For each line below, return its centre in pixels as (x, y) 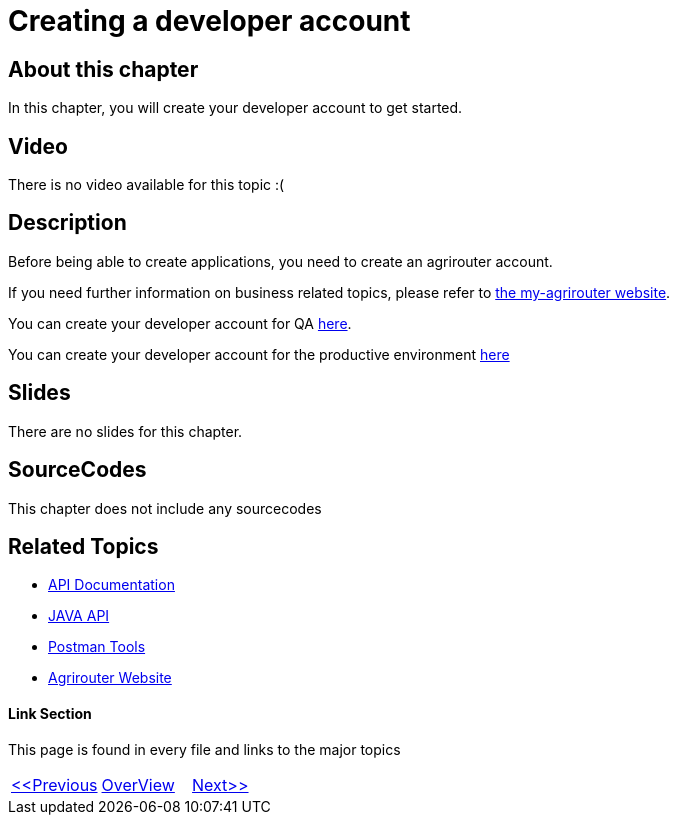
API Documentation (111, 585)
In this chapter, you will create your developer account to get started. (235, 108)
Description (67, 223)
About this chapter (103, 69)
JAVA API (79, 616)
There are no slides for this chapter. (125, 431)
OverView (138, 784)
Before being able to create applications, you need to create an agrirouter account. (280, 261)
